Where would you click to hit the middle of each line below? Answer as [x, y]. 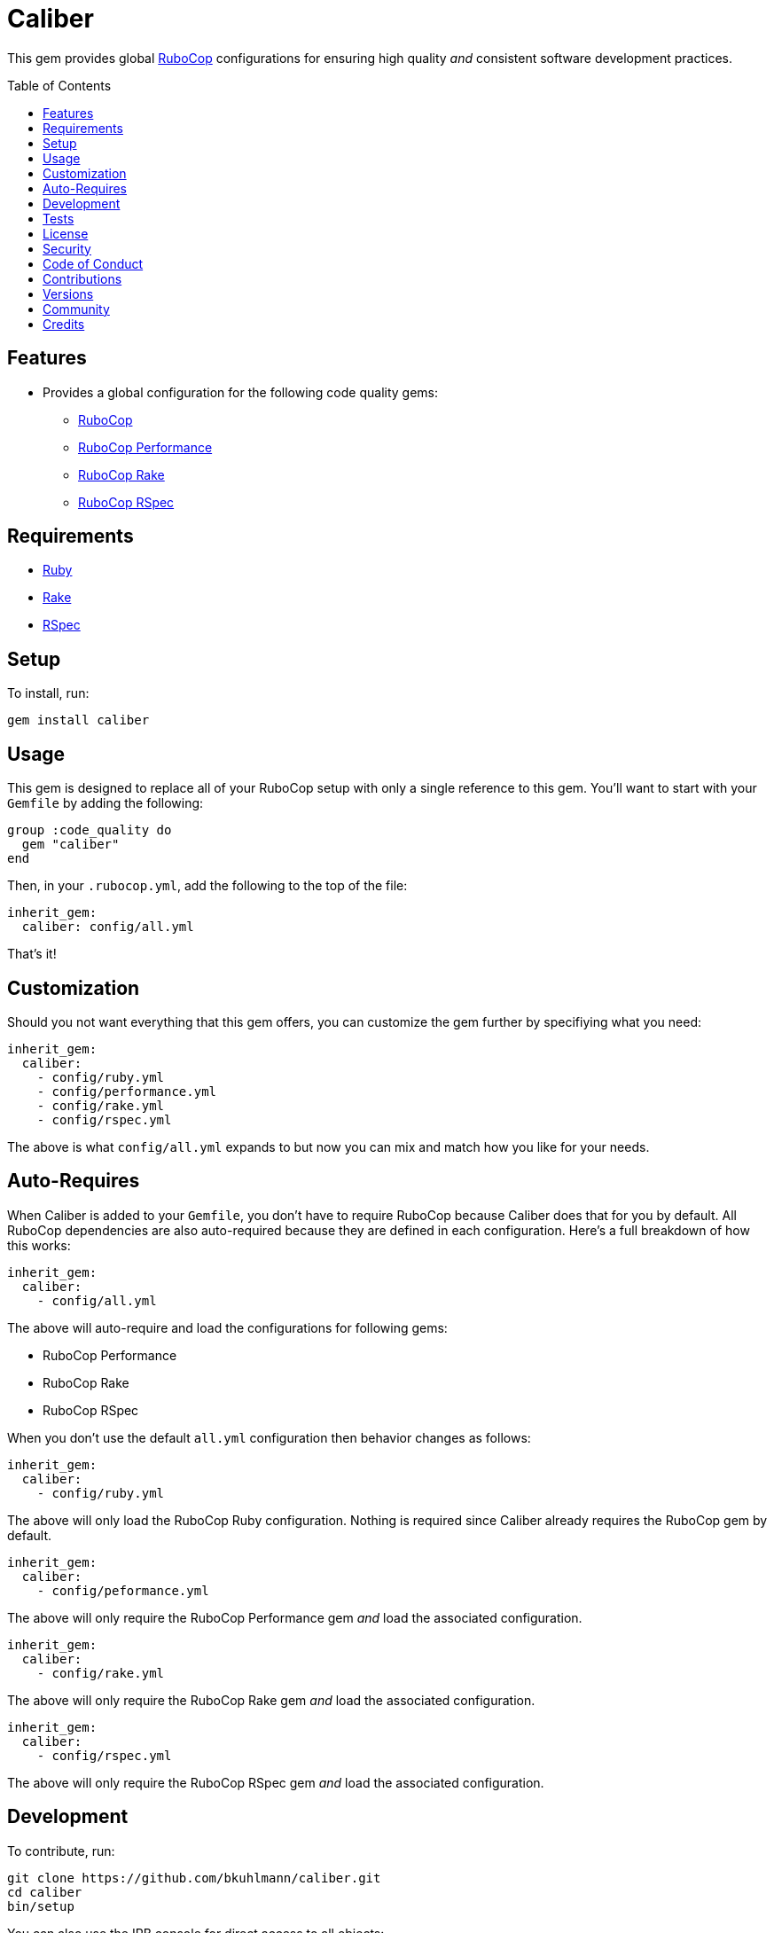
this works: [39, 1245]
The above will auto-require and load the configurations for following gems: [227, 1327]
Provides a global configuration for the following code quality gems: [241, 392]
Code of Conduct [93, 263]
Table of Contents [59, 85]
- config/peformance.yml [123, 1590]
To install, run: [48, 693]
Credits [64, 324]
